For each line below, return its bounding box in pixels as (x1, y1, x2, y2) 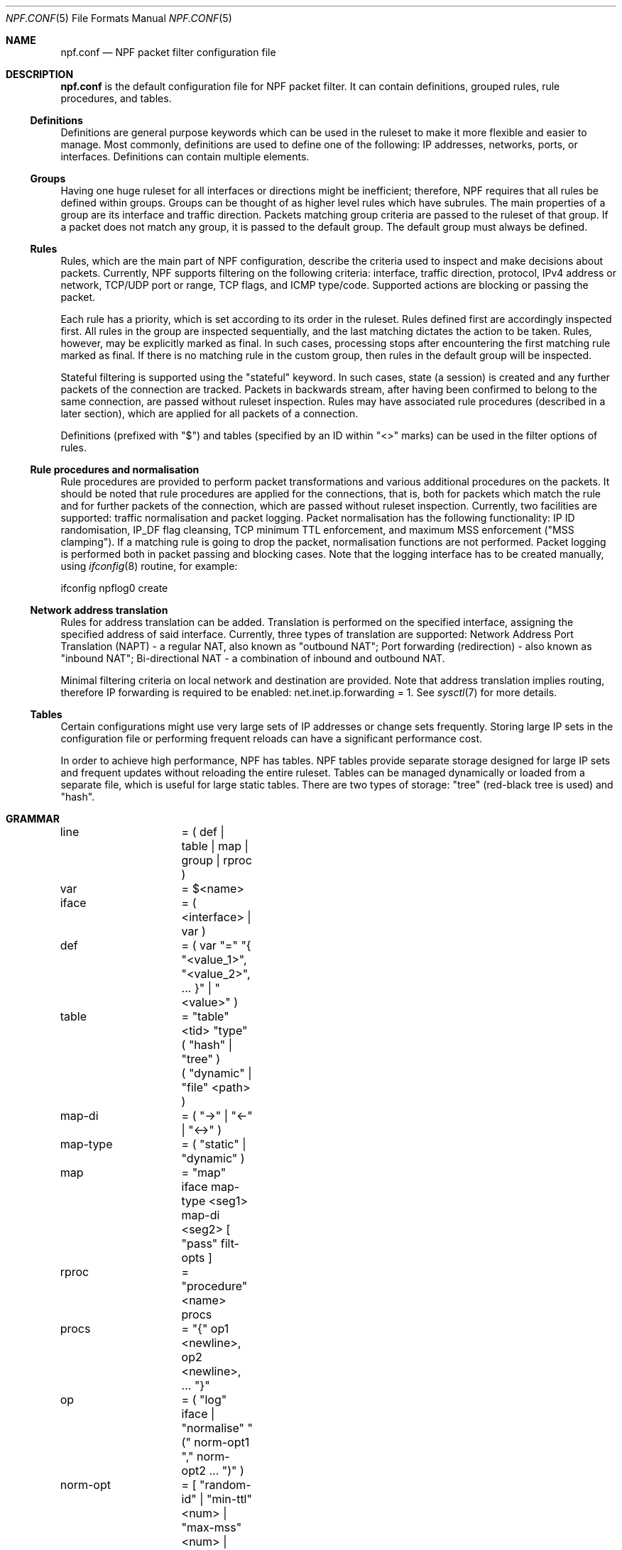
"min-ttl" (206, 1492, 252, 1506)
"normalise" (181, 1421, 245, 1435)
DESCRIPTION (6, 68, 74, 80)
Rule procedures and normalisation (30, 463, 200, 476)
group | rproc (181, 853, 252, 867)
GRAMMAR (6, 813, 60, 825)
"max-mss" (181, 1520, 242, 1534)
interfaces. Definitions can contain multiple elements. (60, 150, 310, 163)
